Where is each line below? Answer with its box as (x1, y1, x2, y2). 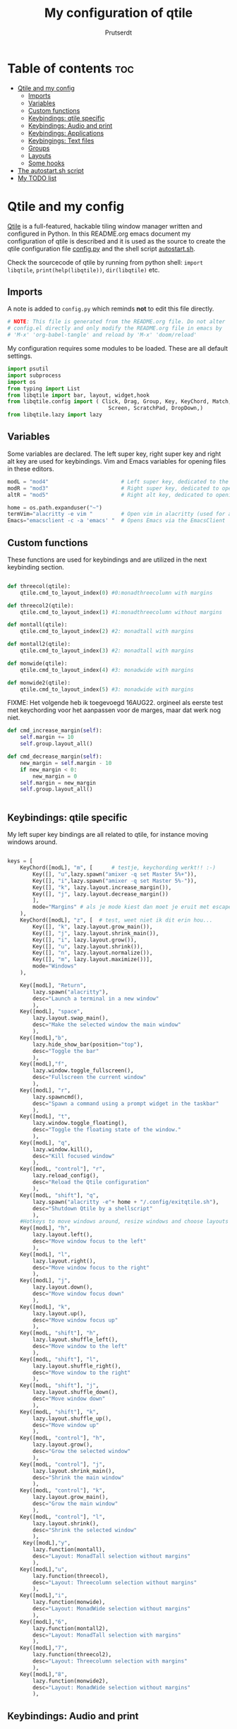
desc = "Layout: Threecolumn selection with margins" (32, 1658, 188, 1665)
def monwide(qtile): (7, 660, 68, 667)
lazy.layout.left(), (32, 1231, 93, 1239)
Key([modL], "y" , (23, 1540, 71, 1547)
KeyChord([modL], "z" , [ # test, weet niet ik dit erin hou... (20, 917, 213, 924)
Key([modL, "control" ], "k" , (20, 1487, 106, 1494)
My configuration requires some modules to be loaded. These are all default (7, 344, 228, 353)
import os (7, 378, 37, 385)
